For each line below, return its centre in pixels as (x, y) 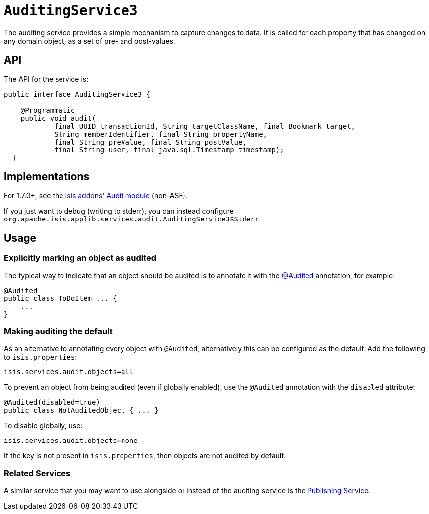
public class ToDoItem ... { (61, 298)
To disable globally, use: (43, 426)
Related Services (37, 473)
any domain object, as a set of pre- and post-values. (90, 41)
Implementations (47, 177)
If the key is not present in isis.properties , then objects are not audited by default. (145, 456)
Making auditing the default (58, 331)
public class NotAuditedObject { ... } (81, 410)
